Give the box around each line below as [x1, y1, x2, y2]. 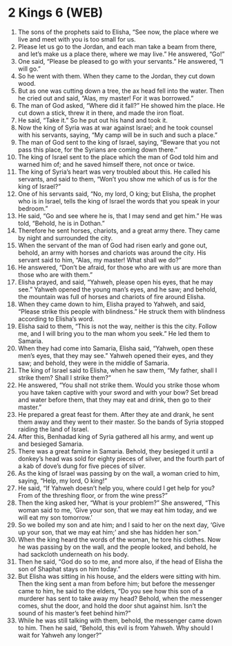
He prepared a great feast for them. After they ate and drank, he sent [17, 410, 215, 418]
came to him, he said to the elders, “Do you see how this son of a [17, 586, 204, 595]
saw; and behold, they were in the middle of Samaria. [17, 359, 170, 367]
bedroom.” [17, 204, 48, 213]
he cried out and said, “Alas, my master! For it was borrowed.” [17, 93, 194, 102]
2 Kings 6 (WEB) [8, 5, 104, 21]
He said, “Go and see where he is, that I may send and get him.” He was [17, 211, 223, 219]
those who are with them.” [17, 270, 93, 278]
